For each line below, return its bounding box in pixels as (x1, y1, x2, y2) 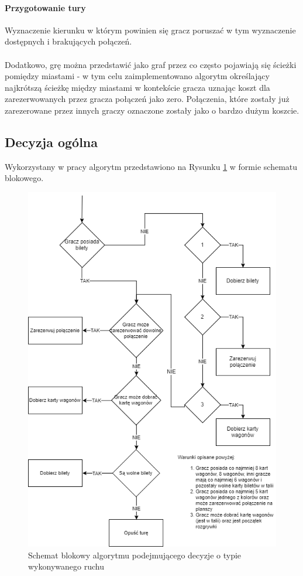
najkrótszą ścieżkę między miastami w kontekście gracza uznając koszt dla (5, 81, 270, 93)
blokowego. (5, 172, 44, 184)
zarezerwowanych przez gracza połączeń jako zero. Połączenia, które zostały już (5, 93, 290, 105)
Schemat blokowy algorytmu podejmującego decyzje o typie (28, 548, 242, 561)
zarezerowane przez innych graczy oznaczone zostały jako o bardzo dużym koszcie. (5, 104, 299, 116)
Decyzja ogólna (5, 132, 98, 151)
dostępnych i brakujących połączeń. (5, 35, 132, 47)
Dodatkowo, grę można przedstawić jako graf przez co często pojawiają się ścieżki (5, 58, 297, 70)
